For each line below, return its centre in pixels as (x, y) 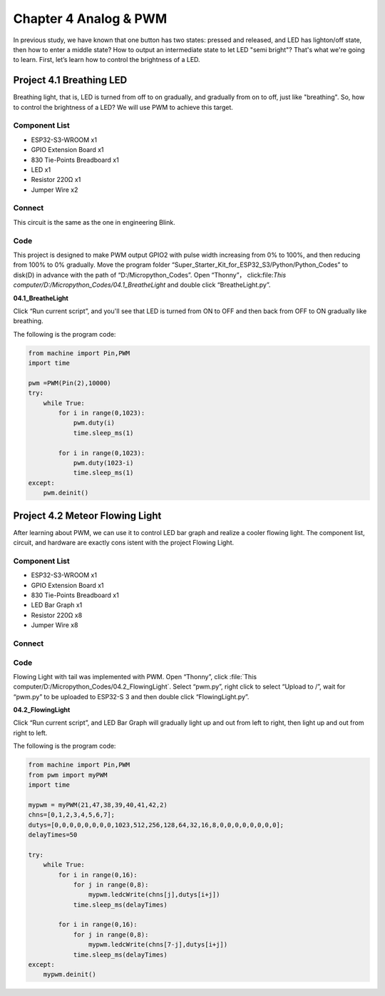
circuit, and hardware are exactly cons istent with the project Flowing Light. (124, 543)
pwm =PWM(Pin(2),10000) (70, 383)
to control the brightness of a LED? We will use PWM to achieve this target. (123, 107)
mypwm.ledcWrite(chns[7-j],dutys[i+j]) (158, 945)
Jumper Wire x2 (55, 190)
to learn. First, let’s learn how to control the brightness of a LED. (107, 60)
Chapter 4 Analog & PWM (90, 19)
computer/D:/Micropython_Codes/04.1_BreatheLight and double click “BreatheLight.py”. (142, 285)
